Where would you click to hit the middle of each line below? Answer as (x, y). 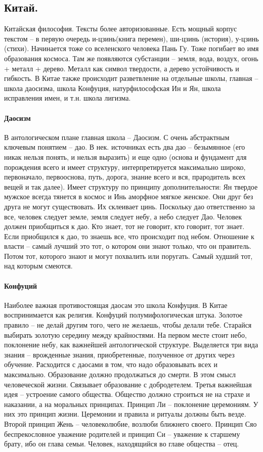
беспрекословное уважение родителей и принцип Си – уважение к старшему (122, 434)
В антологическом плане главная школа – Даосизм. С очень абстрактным (117, 137)
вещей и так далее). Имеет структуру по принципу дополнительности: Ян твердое (131, 186)
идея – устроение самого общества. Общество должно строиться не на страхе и (127, 394)
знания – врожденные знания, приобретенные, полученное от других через (119, 354)
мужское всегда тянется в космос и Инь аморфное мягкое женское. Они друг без (129, 196)
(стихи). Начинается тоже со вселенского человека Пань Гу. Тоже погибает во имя (131, 48)
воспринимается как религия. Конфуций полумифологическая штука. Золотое (123, 315)
